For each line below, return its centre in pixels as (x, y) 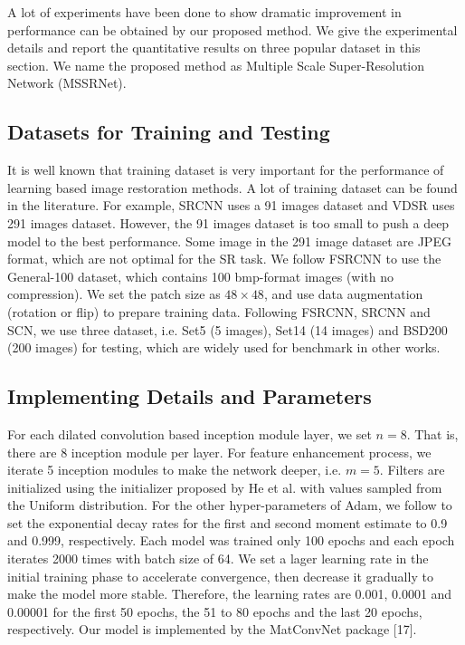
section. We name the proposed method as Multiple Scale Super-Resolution (216, 65)
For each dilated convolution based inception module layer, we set (190, 433)
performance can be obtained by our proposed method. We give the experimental (232, 29)
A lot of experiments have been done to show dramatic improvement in (204, 12)
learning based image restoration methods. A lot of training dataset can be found (232, 187)
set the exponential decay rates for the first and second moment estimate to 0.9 (228, 522)
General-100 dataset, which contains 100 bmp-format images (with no (200, 276)
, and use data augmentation (343, 294)
